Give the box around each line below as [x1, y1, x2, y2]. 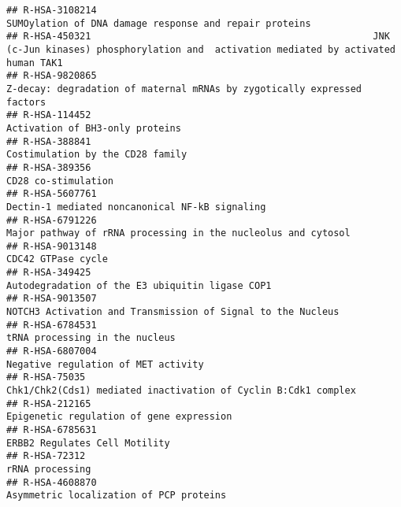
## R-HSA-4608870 [6, 476, 97, 488]
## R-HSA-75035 [6, 372, 86, 383]
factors [6, 96, 46, 108]
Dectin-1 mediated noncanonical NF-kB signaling [6, 201, 266, 213]
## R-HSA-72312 [6, 450, 86, 462]
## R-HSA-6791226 [6, 214, 97, 226]
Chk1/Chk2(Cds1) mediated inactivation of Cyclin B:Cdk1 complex [6, 385, 356, 397]
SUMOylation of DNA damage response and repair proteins [6, 17, 311, 29]
